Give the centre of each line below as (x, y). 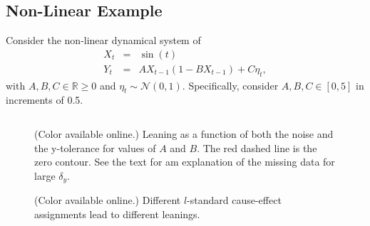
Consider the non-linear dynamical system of (103, 40)
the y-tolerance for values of (95, 147)
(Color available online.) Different (108, 200)
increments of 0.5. (45, 100)
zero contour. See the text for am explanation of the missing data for (185, 162)
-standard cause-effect (234, 200)
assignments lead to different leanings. (117, 214)
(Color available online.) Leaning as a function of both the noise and (184, 134)
